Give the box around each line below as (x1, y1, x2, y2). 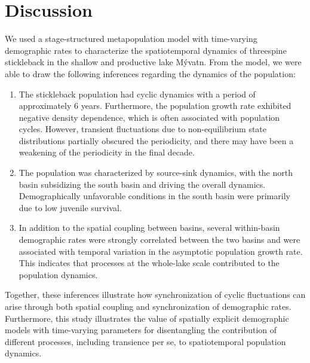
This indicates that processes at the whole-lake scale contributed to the (19, 257, 280, 269)
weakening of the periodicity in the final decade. (19, 146, 195, 158)
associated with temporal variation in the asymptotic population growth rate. (19, 245, 303, 257)
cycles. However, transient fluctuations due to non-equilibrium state (19, 123, 266, 135)
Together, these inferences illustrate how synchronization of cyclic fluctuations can (5, 288, 306, 301)
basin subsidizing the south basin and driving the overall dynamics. (19, 178, 266, 190)
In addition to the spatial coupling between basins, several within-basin (19, 221, 280, 234)
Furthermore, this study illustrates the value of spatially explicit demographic (5, 312, 289, 324)
